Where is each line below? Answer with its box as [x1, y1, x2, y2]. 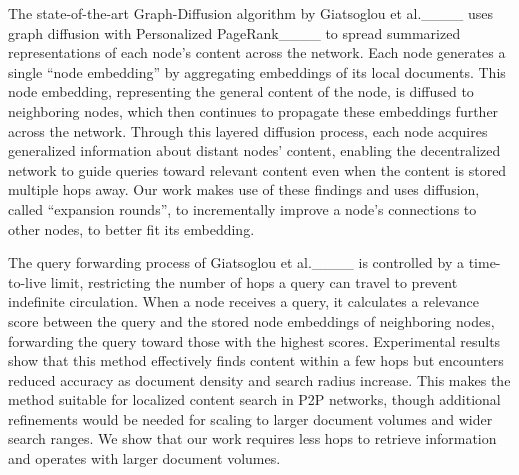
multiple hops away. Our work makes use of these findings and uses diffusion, [8, 179, 480, 200]
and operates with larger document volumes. [8, 448, 281, 469]
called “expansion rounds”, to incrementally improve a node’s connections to [8, 198, 477, 219]
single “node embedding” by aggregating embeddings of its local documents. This [8, 61, 506, 82]
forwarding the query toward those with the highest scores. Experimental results [8, 330, 501, 351]
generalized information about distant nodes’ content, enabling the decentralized [8, 140, 501, 161]
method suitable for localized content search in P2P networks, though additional [8, 389, 501, 410]
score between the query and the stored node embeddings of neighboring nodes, [8, 310, 495, 331]
